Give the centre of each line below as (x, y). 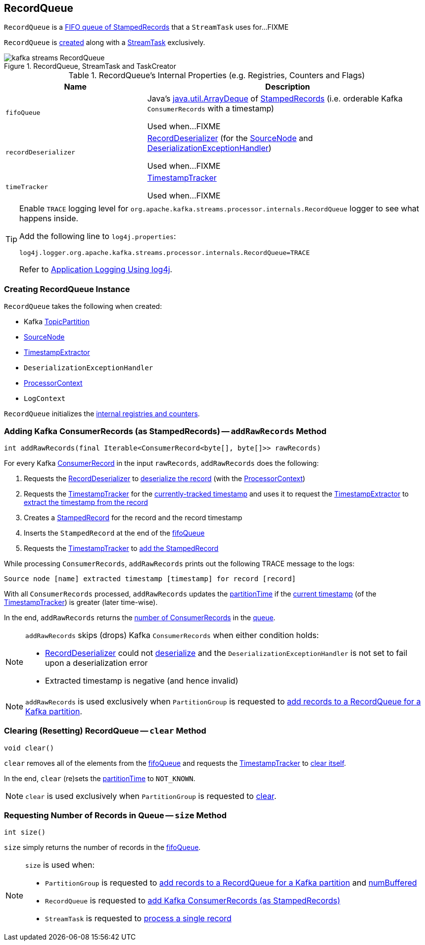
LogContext (45, 399)
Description (288, 87)
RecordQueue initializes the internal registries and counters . (102, 414)
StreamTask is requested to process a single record (138, 919)
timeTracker (27, 187)
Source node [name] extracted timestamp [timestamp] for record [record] (150, 578)
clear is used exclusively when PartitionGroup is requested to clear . (151, 796)
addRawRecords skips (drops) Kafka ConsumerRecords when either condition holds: (172, 635)
